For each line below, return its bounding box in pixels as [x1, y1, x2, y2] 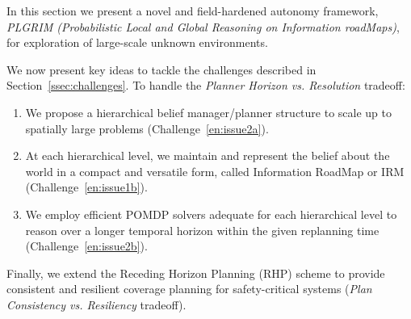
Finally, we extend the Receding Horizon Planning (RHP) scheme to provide [6, 264, 385, 281]
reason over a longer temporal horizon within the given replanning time [25, 221, 380, 238]
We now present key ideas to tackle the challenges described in [6, 61, 317, 78]
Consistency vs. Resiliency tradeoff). [6, 296, 187, 313]
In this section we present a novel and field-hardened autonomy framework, [6, 2, 379, 19]
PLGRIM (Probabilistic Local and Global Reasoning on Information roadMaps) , [6, 18, 400, 35]
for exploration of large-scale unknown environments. [6, 34, 268, 51]
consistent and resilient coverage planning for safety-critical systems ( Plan [6, 280, 372, 297]
